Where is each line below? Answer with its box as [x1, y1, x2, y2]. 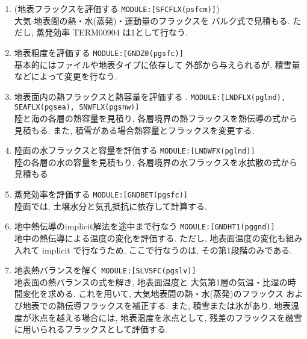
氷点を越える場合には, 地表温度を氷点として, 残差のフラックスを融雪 [31, 311, 302, 323]
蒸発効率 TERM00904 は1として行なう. [36, 26, 188, 39]
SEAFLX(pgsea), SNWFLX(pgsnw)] [14, 103, 140, 112]
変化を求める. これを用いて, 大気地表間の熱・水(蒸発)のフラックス [22, 287, 284, 300]
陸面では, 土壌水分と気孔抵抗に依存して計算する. [14, 199, 207, 212]
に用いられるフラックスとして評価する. [14, 323, 168, 335]
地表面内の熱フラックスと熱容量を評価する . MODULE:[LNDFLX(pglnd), [14, 90, 286, 102]
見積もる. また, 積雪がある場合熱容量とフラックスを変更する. [14, 123, 255, 136]
